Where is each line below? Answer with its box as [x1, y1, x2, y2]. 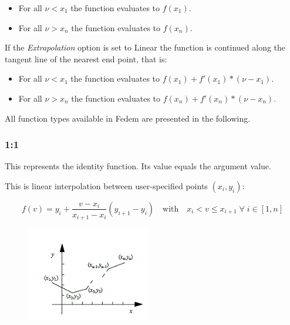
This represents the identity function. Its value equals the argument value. [5, 160, 271, 172]
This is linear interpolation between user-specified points [5, 179, 208, 192]
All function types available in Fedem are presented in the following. [5, 112, 251, 124]
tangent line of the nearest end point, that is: [5, 52, 167, 65]
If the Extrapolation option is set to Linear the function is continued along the [5, 41, 286, 53]
